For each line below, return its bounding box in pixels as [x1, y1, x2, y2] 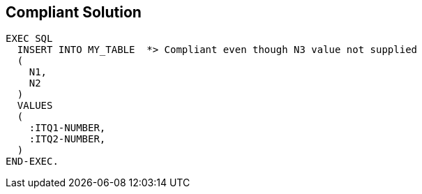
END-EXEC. [6, 156, 59, 167]
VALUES [17, 100, 53, 112]
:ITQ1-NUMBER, [29, 122, 106, 134]
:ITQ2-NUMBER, [29, 133, 106, 145]
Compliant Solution [6, 3, 142, 21]
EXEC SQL [6, 33, 53, 45]
